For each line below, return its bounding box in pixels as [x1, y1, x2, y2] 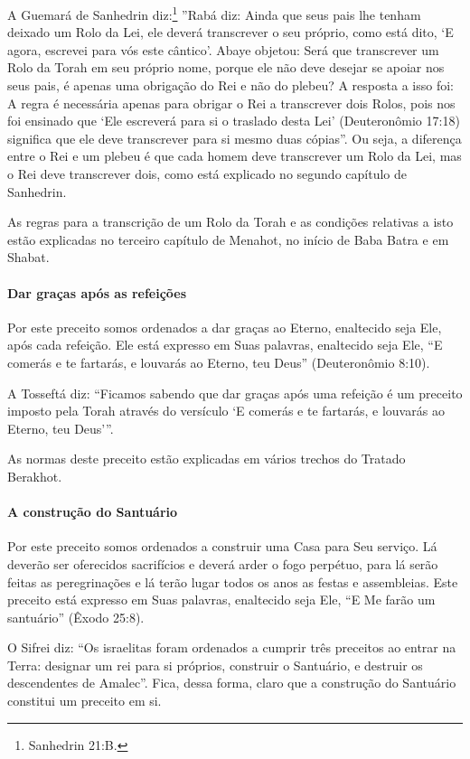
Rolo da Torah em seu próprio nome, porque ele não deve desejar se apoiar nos [7, 58, 445, 77]
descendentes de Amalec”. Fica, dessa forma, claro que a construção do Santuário [7, 673, 456, 692]
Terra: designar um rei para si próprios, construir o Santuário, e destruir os [7, 655, 423, 674]
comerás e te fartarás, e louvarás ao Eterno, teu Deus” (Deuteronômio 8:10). [7, 352, 430, 371]
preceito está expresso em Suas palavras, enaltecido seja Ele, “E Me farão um [7, 590, 436, 609]
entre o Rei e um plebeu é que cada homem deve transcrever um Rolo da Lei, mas [7, 146, 462, 165]
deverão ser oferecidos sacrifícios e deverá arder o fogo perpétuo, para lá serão [7, 554, 438, 573]
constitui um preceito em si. [7, 691, 162, 710]
